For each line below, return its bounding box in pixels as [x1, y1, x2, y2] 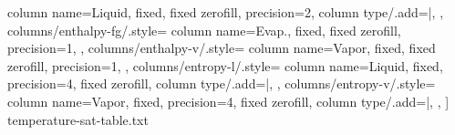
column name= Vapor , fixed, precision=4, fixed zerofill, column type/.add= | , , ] [7, 91, 450, 110]
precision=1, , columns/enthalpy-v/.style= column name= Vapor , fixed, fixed [7, 38, 436, 57]
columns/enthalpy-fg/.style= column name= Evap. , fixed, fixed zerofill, [7, 20, 401, 39]
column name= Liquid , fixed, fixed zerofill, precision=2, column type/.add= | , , [7, 3, 444, 21]
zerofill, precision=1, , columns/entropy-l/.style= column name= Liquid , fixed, [7, 56, 443, 75]
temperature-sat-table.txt [7, 109, 149, 129]
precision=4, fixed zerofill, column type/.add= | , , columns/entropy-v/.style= [7, 74, 436, 93]
